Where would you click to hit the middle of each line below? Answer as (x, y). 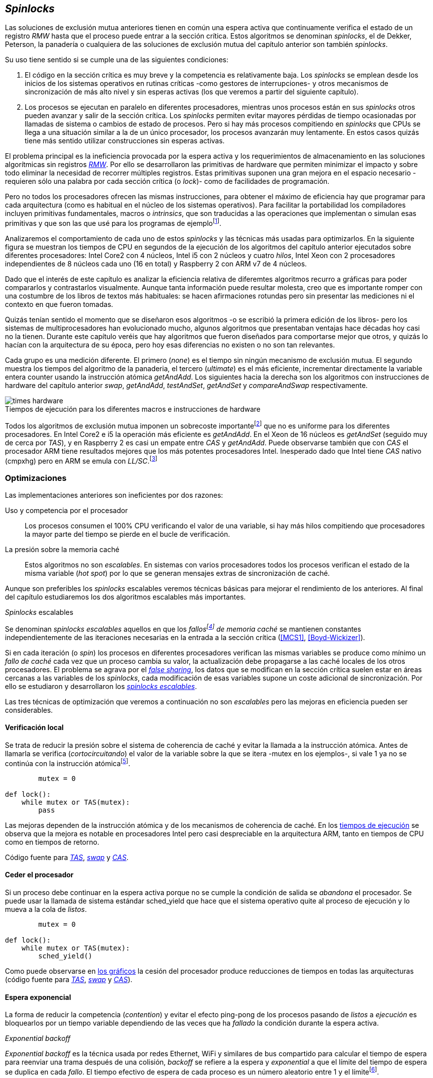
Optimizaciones (36, 478)
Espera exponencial (38, 997)
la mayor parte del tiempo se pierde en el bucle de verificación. (127, 534)
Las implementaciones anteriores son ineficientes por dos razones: (114, 495)
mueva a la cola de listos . (46, 909)
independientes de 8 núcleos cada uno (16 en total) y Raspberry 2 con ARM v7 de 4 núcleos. (156, 264)
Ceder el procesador (39, 875)
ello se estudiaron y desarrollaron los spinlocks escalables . (101, 686)
